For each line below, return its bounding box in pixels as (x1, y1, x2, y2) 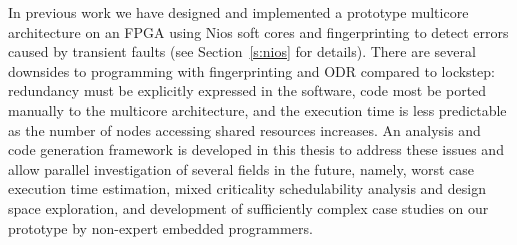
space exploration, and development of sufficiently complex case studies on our (8, 197, 489, 218)
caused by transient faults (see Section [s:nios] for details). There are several (8, 41, 476, 62)
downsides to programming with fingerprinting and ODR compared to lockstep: (8, 60, 495, 81)
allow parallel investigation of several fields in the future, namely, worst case (8, 158, 475, 179)
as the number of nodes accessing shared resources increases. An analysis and (8, 119, 481, 140)
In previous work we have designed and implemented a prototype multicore (8, 2, 469, 22)
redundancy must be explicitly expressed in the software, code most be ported (8, 80, 487, 101)
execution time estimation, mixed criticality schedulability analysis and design (8, 178, 486, 199)
